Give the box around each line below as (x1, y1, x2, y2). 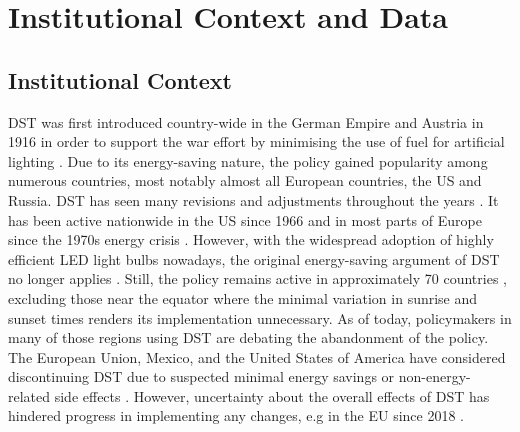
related (8, 385, 51, 406)
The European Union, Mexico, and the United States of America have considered (8, 346, 506, 367)
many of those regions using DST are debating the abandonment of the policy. (8, 327, 489, 348)
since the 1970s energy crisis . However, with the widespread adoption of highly (8, 229, 494, 250)
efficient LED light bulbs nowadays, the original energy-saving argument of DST (8, 248, 500, 269)
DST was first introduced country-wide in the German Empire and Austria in (8, 111, 484, 132)
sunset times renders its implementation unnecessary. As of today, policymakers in (8, 307, 512, 328)
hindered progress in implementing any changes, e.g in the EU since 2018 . (8, 405, 465, 426)
